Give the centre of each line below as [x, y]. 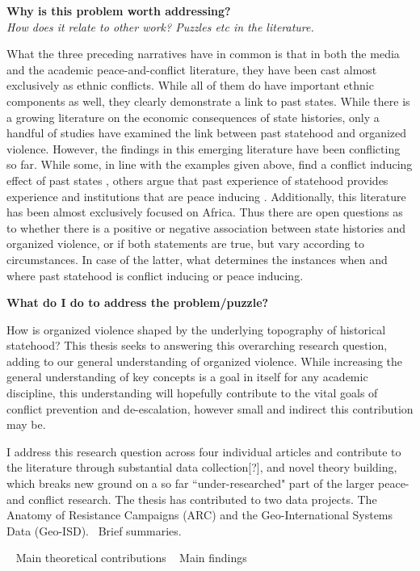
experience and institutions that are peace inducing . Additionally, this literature [206, 196]
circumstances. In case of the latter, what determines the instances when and [197, 259]
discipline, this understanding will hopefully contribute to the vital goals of [192, 393]
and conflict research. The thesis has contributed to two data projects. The [192, 499]
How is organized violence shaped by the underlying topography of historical [196, 329]
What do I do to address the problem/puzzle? [138, 302]
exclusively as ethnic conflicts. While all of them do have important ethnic [190, 85]
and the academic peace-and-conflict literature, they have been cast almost [192, 69]
